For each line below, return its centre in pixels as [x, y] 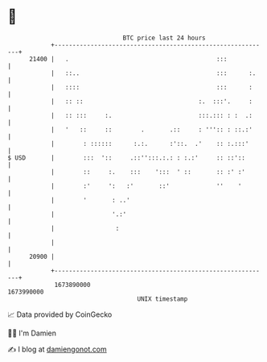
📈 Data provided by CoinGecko [60, 314]
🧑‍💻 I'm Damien [32, 333]
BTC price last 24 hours [164, 38]
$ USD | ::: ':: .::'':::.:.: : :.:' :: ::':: [127, 158]
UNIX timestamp [162, 299]
